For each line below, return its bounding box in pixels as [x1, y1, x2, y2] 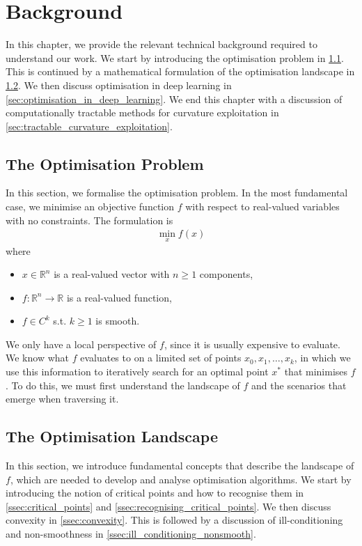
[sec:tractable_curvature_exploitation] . [6, 118, 173, 133]
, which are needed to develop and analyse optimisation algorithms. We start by [10, 471, 352, 486]
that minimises [284, 364, 348, 379]
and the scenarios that [251, 377, 347, 392]
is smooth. [95, 313, 140, 328]
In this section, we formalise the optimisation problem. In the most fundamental [6, 185, 348, 200]
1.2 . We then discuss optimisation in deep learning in [6, 77, 232, 92]
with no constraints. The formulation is [6, 212, 173, 227]
